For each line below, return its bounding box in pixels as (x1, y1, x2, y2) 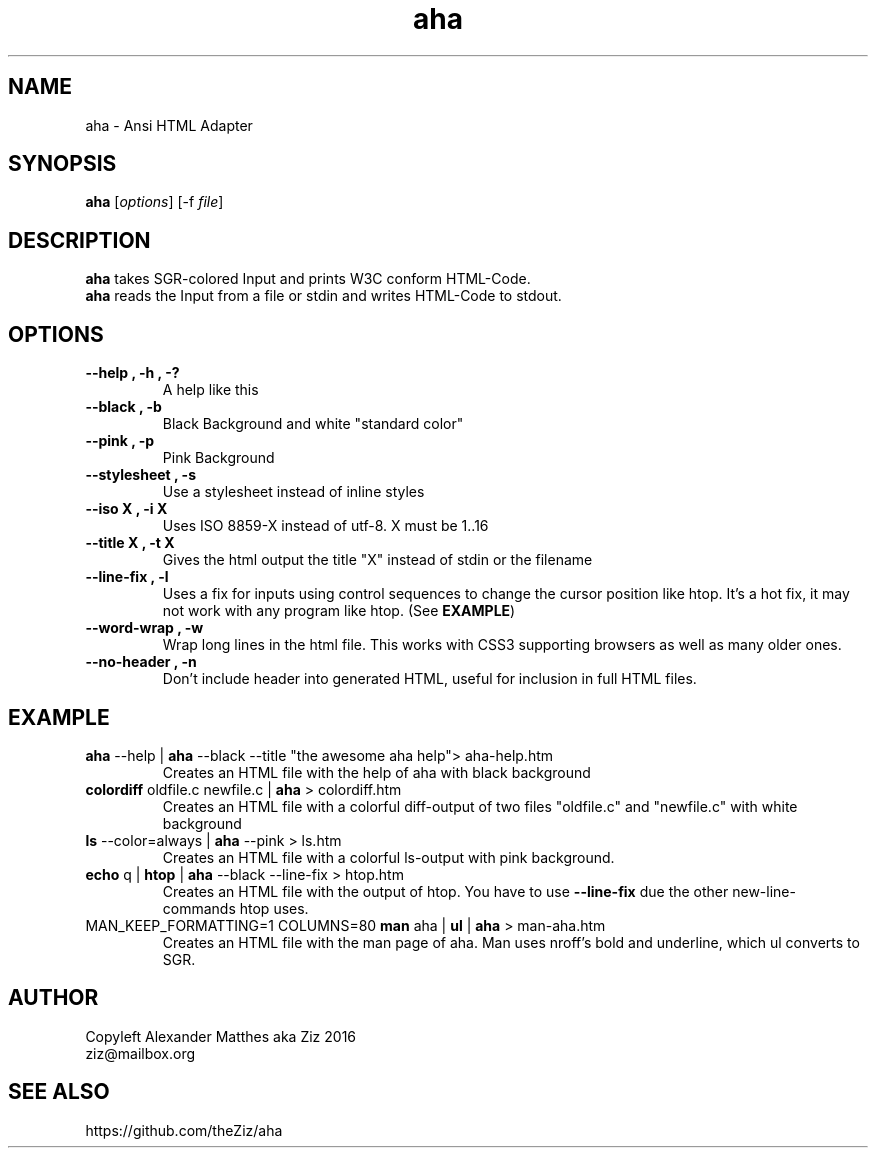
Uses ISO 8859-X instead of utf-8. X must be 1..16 (162, 517, 489, 535)
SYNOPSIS (8, 151, 117, 177)
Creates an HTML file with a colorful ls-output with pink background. (162, 848, 615, 866)
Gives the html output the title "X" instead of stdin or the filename (162, 551, 593, 569)
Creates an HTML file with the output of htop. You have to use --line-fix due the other (162, 882, 729, 900)
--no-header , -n (85, 653, 197, 671)
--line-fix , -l (85, 568, 169, 586)
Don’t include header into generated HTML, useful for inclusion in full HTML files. (162, 670, 697, 688)
